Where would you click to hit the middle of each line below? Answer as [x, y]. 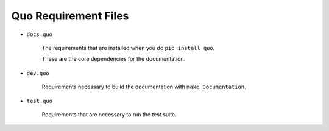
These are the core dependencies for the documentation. [114, 59]
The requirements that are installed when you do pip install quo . [128, 48]
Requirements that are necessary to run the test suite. [109, 114]
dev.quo [38, 73]
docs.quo [40, 34]
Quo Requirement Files [70, 16]
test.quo [40, 101]
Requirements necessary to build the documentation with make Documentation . [144, 87]
